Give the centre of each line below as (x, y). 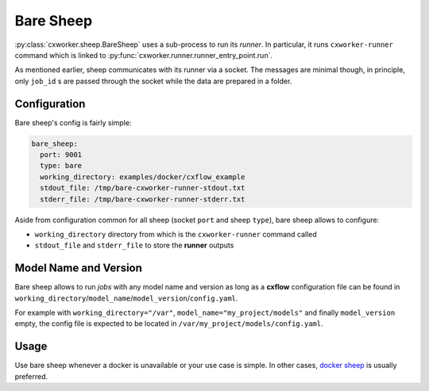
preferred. (31, 376)
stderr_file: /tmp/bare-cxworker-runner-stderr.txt (143, 199)
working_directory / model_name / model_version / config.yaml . (126, 298)
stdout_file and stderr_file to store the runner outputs (134, 245)
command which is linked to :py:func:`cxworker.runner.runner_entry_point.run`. (144, 55)
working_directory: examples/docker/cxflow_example (143, 177)
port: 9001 (61, 155)
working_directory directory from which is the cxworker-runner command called (176, 234)
